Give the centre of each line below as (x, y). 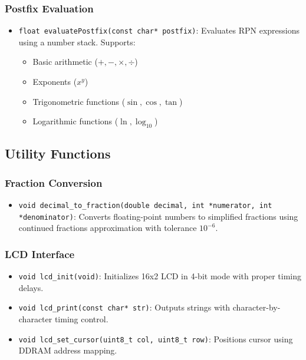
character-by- (256, 307)
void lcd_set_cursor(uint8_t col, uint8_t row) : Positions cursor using (156, 338)
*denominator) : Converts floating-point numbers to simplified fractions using (158, 216)
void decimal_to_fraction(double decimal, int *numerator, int (145, 206)
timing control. (81, 319)
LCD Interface (40, 254)
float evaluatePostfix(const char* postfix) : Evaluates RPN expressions (159, 30)
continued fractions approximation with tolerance (108, 228)
